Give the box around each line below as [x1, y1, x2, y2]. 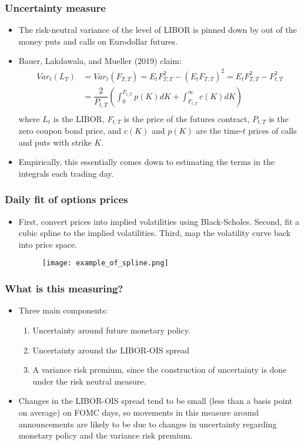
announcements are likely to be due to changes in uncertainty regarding [18, 417, 277, 430]
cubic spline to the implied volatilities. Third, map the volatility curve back [18, 227, 291, 239]
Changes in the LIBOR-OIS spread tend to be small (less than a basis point [18, 395, 293, 407]
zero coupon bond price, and [18, 124, 122, 137]
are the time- [196, 124, 243, 137]
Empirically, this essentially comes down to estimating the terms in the [18, 156, 275, 168]
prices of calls [248, 124, 297, 137]
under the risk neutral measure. [32, 375, 146, 387]
